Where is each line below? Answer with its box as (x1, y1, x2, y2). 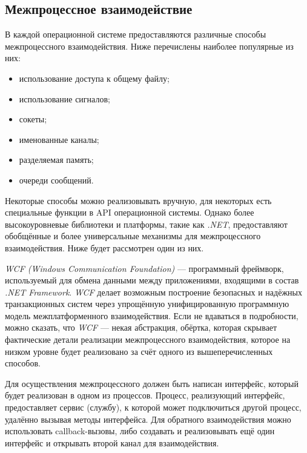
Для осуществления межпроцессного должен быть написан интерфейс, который (5, 377, 299, 389)
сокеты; (19, 113, 47, 125)
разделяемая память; (19, 153, 94, 166)
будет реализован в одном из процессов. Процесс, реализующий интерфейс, (5, 389, 285, 402)
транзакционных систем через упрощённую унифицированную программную (5, 297, 289, 310)
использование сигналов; (19, 92, 110, 105)
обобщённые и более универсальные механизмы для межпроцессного (5, 230, 261, 242)
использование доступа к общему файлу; (19, 71, 170, 84)
